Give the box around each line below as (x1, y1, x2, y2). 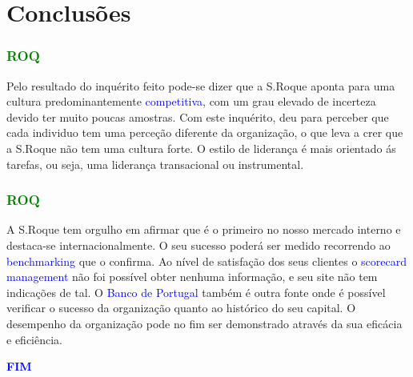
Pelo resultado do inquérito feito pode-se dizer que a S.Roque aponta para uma (6, 77, 395, 94)
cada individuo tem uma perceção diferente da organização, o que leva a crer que (6, 124, 403, 141)
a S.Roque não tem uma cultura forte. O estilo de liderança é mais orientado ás (6, 139, 396, 156)
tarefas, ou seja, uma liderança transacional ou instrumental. (6, 155, 304, 172)
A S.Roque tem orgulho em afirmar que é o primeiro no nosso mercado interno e (6, 221, 401, 238)
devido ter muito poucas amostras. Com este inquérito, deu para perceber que (6, 108, 389, 125)
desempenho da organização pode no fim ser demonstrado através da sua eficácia (6, 315, 403, 331)
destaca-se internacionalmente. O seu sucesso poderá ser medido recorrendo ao (6, 236, 391, 253)
